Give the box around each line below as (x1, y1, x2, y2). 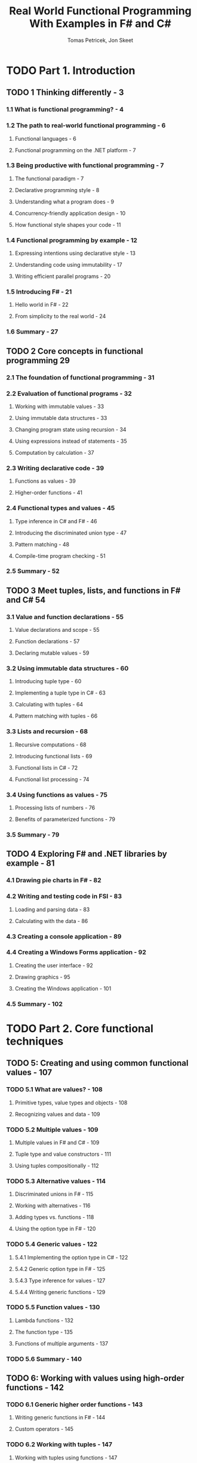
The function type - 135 (14, 1328, 73, 1335)
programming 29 (6, 355, 70, 365)
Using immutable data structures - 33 (14, 414, 107, 421)
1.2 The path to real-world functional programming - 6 (6, 121, 166, 129)
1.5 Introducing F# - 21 (6, 288, 72, 296)
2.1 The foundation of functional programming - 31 (6, 373, 155, 381)
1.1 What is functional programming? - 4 (6, 106, 124, 114)
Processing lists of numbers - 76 (14, 804, 96, 811)
